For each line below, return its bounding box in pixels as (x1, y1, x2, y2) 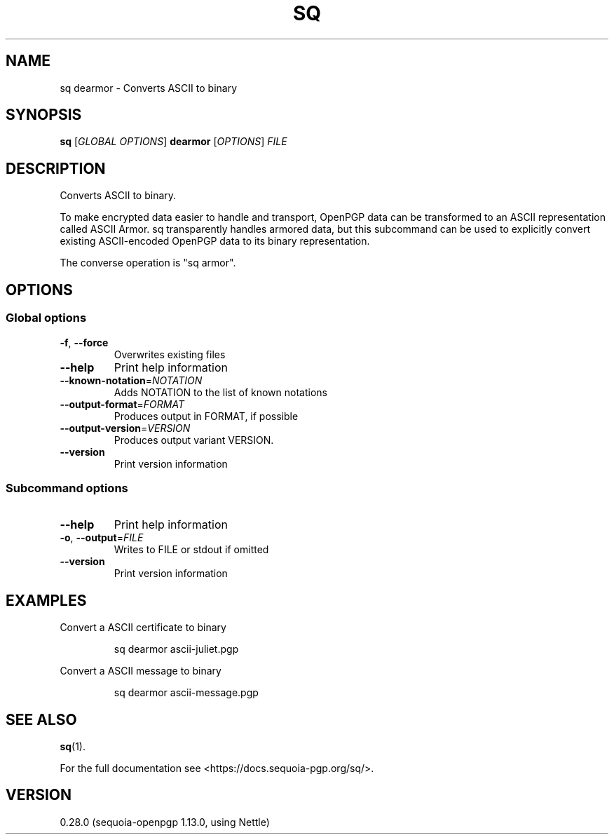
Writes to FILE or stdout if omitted (114, 543, 269, 556)
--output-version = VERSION (60, 421, 191, 434)
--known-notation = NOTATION (60, 374, 203, 386)
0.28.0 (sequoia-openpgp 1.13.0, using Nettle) (60, 815, 270, 828)
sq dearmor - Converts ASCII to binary (60, 81, 238, 94)
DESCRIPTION (6, 159, 106, 177)
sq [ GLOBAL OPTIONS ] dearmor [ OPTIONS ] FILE (60, 135, 287, 148)
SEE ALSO (6, 710, 77, 729)
